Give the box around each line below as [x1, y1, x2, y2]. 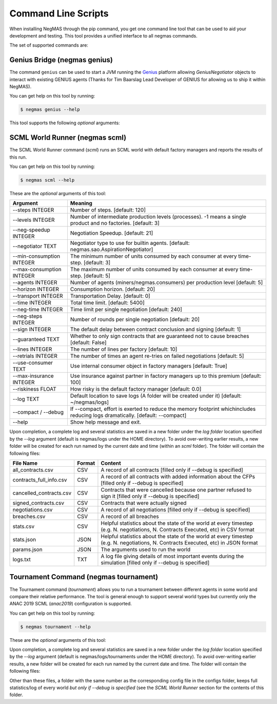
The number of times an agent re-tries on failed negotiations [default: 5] [70, 352, 244, 359]
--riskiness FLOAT [12, 386, 56, 393]
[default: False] [70, 339, 107, 346]
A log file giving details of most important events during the [101, 553, 244, 560]
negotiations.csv [12, 506, 53, 513]
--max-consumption [12, 266, 62, 273]
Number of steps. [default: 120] [70, 206, 146, 214]
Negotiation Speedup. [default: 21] [70, 230, 153, 237]
